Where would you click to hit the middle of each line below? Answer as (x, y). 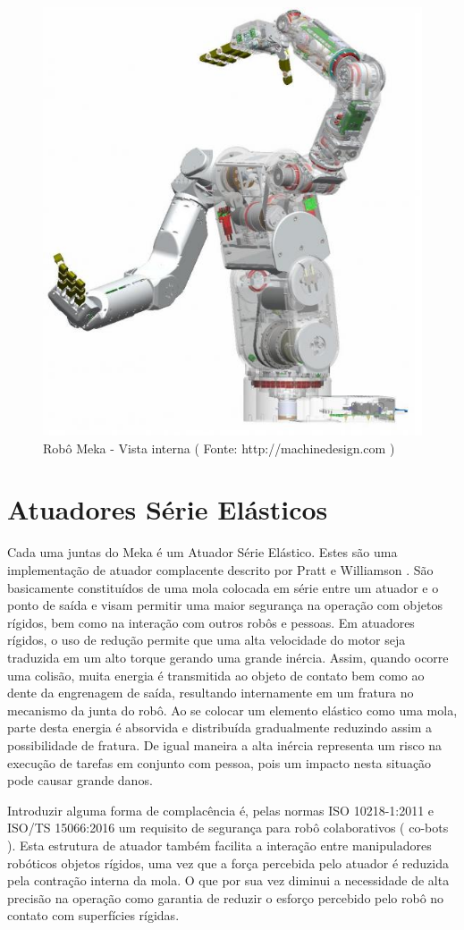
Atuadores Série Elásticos (168, 509)
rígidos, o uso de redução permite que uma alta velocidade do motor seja (207, 640)
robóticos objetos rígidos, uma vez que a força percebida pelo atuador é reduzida (228, 862)
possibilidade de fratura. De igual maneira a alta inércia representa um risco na (225, 744)
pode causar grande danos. (80, 780)
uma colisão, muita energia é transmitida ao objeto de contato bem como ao (216, 675)
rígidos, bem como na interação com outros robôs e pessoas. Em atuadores (211, 622)
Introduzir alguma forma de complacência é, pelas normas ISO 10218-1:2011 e (221, 810)
